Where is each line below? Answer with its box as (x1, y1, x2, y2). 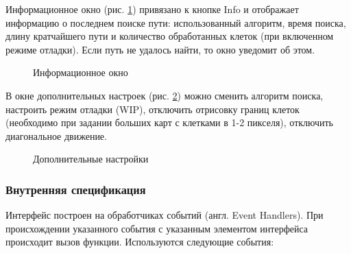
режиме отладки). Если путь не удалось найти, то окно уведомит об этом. (5, 42, 315, 56)
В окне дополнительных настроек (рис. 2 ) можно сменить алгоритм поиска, (5, 88, 324, 102)
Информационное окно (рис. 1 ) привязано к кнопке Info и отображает (5, 2, 299, 16)
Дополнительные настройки (33, 152, 149, 166)
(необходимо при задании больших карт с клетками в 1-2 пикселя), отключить (5, 115, 334, 130)
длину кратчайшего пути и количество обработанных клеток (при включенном (5, 29, 334, 43)
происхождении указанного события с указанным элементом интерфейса (5, 221, 308, 235)
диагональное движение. (5, 128, 107, 143)
